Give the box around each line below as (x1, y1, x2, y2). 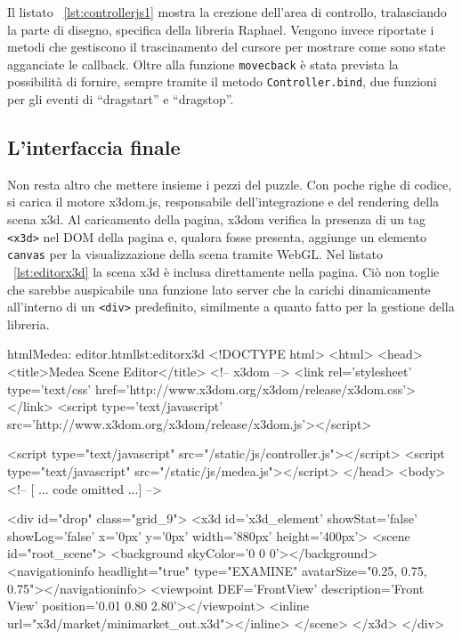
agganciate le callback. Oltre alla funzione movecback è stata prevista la (7, 54, 399, 73)
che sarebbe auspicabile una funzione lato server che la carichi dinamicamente (7, 279, 431, 298)
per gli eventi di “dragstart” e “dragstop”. (7, 90, 234, 109)
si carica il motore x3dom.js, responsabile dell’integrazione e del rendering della (7, 192, 440, 211)
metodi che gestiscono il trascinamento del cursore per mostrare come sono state (7, 37, 446, 56)
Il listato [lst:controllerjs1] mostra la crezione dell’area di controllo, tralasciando (7, 3, 447, 20)
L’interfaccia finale (7, 133, 181, 161)
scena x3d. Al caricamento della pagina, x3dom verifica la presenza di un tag (7, 210, 426, 229)
